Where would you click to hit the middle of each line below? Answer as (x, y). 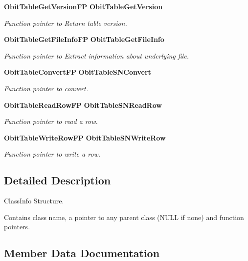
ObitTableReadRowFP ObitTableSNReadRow (83, 105)
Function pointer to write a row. (52, 154)
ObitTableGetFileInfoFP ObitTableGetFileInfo (84, 39)
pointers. (17, 227)
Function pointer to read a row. (51, 121)
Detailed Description (57, 180)
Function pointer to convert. (46, 88)
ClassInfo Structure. (34, 201)
